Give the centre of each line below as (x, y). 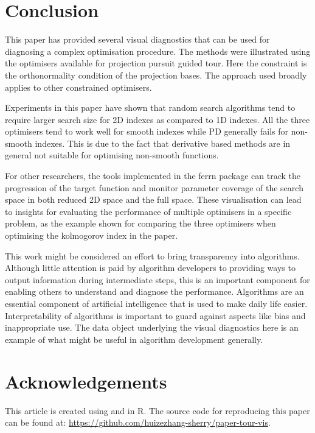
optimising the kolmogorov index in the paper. (92, 235)
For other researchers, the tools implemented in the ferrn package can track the (153, 176)
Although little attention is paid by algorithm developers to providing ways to (150, 268)
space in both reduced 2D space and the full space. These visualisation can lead (153, 199)
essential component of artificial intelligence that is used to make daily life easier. (156, 303)
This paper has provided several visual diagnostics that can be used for (137, 39)
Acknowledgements (86, 381)
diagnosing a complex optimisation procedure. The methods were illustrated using (158, 51)
